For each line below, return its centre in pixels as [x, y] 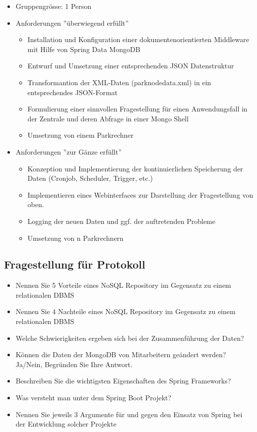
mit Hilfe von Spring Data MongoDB [84, 49]
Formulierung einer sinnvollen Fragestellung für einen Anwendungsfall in [137, 109]
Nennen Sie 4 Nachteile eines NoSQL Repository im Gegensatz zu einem [126, 311]
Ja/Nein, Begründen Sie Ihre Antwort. [74, 364]
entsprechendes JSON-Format [73, 92]
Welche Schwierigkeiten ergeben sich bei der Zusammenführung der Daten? [130, 338]
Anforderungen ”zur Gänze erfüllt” [68, 151]
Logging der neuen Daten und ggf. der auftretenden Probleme [121, 221]
